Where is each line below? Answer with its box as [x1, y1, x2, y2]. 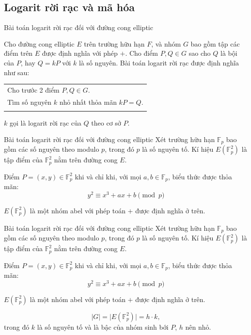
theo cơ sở [91, 118, 121, 128]
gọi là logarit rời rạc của [9, 118, 81, 128]
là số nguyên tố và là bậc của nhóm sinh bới [37, 321, 169, 332]
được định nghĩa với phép [42, 48, 118, 58]
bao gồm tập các [190, 38, 240, 48]
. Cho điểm [125, 48, 158, 58]
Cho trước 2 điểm [7, 84, 60, 95]
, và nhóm [151, 38, 181, 48]
